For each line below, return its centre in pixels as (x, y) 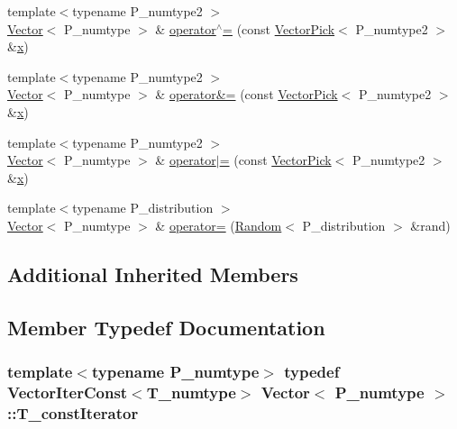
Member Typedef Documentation (166, 327)
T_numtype (191, 392)
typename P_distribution (143, 208)
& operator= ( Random (219, 225)
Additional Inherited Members (153, 274)
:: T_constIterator (73, 412)
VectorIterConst (68, 392)
